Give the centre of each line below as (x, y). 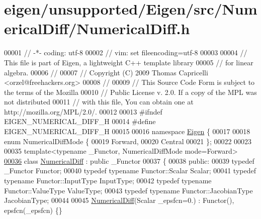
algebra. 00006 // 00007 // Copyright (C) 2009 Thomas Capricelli (106, 72)
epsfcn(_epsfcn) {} (33, 210)
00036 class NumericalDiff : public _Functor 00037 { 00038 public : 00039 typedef (129, 160)
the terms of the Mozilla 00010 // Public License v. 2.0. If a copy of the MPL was (130, 92)
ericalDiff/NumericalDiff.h (97, 28)
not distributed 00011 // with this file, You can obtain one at (99, 102)
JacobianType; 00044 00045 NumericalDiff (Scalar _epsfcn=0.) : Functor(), (119, 200)
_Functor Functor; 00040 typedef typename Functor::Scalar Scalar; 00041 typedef (130, 171)
